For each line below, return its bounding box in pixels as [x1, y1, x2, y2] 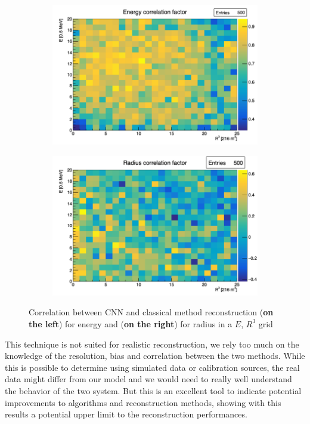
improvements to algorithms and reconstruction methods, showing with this [5, 396, 281, 408]
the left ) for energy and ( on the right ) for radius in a [29, 317, 232, 330]
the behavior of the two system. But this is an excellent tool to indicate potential [5, 384, 302, 397]
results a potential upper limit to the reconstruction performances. [5, 408, 247, 420]
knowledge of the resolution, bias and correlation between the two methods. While [5, 349, 305, 362]
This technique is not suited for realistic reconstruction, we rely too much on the [5, 337, 299, 350]
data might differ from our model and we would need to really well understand [5, 373, 292, 385]
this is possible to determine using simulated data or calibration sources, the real [5, 361, 300, 373]
